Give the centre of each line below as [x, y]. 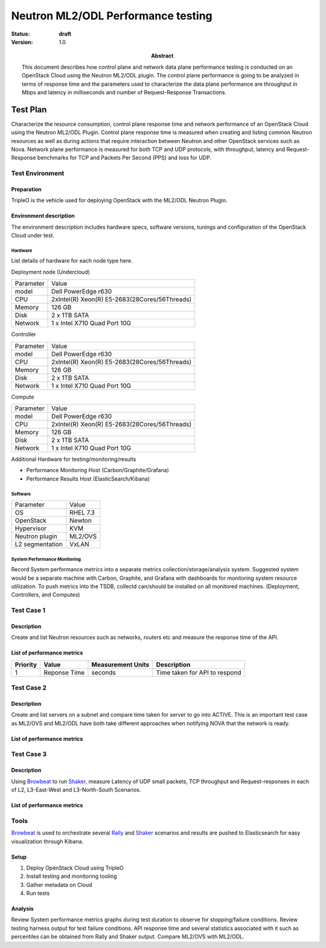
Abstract [162, 56]
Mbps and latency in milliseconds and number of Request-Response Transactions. [124, 92]
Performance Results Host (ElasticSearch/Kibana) [88, 479]
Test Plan [29, 110]
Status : [21, 34]
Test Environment [38, 173]
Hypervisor [31, 528]
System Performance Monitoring [46, 559]
